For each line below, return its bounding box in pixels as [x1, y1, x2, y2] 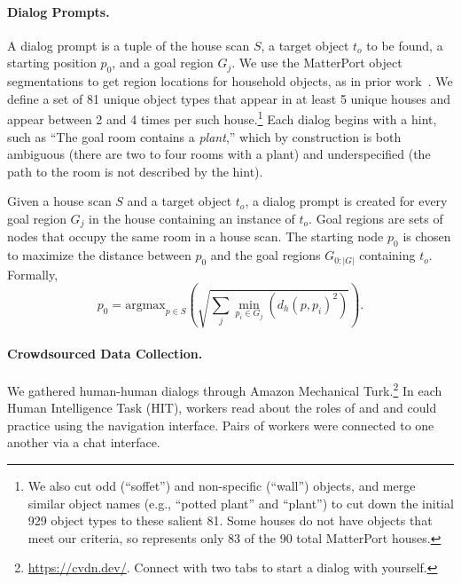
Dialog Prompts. [7, 2, 110, 20]
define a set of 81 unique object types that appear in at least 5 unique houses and [7, 89, 451, 107]
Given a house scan [7, 192, 112, 210]
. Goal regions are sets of [309, 209, 443, 227]
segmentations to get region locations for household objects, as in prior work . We [7, 72, 453, 91]
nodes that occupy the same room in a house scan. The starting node [7, 227, 384, 246]
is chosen [402, 227, 451, 246]
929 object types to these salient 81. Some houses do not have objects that [27, 511, 433, 530]
